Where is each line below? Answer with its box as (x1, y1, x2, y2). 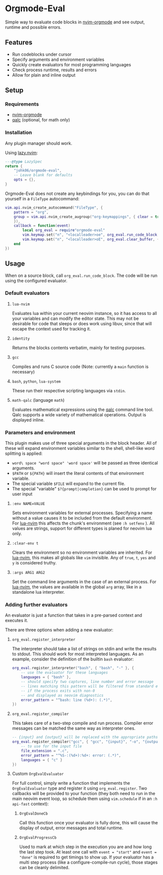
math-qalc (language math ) (12, 397, 65, 403)
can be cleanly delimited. (19, 865, 69, 871)
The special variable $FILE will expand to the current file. (12, 481, 126, 486)
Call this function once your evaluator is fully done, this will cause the (19, 820, 158, 826)
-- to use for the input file (21, 744, 82, 749)
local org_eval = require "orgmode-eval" (22, 228, 105, 233)
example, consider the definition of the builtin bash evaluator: (12, 656, 134, 662)
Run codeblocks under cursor (12, 51, 72, 57)
